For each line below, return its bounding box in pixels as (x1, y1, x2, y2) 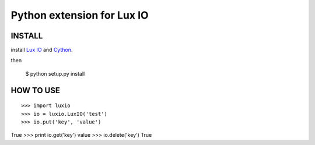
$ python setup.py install (25, 70, 85, 77)
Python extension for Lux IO (10, 9, 149, 22)
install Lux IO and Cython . (10, 47, 73, 54)
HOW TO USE (10, 85, 61, 96)
